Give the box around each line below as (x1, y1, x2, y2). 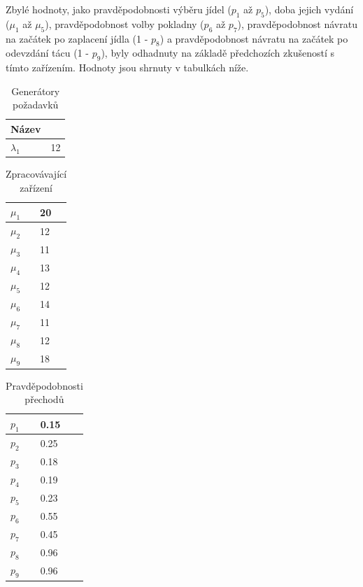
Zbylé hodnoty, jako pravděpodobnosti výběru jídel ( (6, 2, 232, 16)
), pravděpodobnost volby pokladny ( (45, 16, 204, 31)
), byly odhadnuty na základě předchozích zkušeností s (101, 45, 334, 60)
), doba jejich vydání (264, 2, 354, 16)
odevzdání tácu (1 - (6, 45, 89, 60)
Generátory (11, 83, 60, 98)
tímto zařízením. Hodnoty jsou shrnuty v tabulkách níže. (6, 60, 249, 75)
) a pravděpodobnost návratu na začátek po (159, 31, 348, 45)
